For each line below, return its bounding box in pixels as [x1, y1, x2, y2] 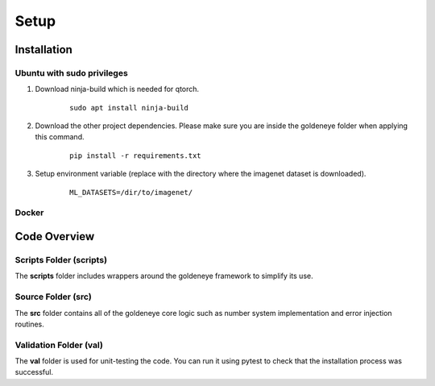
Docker [14, 207, 44, 218]
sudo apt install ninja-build [69, 103, 189, 112]
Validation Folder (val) [14, 339, 104, 351]
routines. [14, 319, 44, 329]
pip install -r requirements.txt [69, 151, 201, 160]
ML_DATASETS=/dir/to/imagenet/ [69, 188, 193, 197]
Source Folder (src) [14, 291, 92, 302]
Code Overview [14, 230, 95, 243]
